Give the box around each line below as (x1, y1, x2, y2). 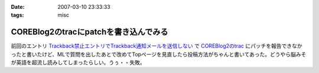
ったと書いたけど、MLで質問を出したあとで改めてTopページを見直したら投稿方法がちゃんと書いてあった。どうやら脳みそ (11, 51, 307, 58)
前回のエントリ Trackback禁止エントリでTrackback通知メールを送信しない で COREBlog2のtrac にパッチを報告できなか (11, 42, 302, 49)
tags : (11, 12, 24, 19)
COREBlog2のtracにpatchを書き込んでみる (11, 27, 168, 37)
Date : (11, 4, 25, 10)
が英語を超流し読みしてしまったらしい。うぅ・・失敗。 (11, 59, 146, 66)
